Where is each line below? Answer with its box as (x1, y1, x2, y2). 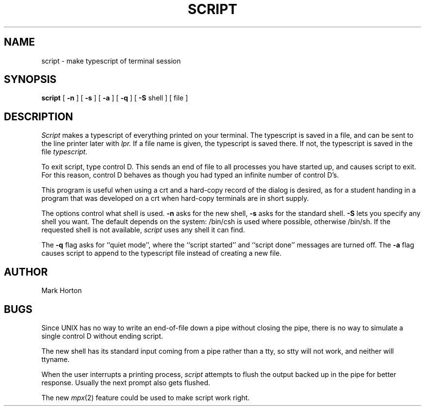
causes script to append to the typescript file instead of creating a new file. (41, 249, 282, 258)
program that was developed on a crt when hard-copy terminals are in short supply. (41, 194, 309, 203)
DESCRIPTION (4, 110, 73, 123)
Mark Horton (41, 286, 82, 295)
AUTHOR (4, 265, 48, 278)
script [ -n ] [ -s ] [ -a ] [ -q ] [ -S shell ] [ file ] (41, 94, 188, 102)
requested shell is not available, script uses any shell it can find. (41, 226, 245, 234)
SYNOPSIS (4, 73, 57, 86)
